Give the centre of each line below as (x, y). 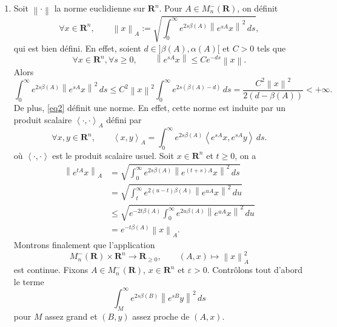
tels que (272, 48)
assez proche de (161, 316)
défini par (124, 119)
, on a (245, 155)
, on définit (258, 8)
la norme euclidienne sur (100, 8)
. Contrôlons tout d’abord (255, 270)
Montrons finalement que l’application (84, 245)
